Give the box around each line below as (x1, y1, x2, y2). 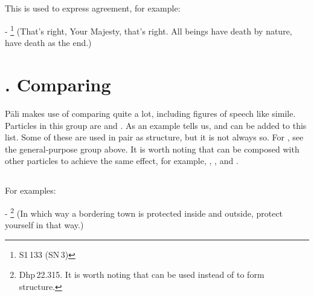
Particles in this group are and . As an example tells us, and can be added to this (5, 119, 307, 131)
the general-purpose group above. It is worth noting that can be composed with (5, 142, 300, 155)
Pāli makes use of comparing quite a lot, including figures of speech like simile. (5, 107, 296, 119)
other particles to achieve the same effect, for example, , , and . (5, 154, 239, 167)
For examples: (5, 184, 56, 197)
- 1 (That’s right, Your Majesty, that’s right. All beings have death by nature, (5, 22, 292, 37)
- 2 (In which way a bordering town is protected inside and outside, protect (5, 205, 283, 219)
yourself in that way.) (5, 219, 84, 231)
